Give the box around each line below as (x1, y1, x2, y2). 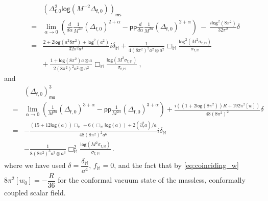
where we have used (4, 160, 66, 170)
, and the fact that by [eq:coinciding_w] (114, 160, 239, 170)
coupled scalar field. (4, 187, 66, 197)
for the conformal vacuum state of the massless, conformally (58, 175, 246, 185)
